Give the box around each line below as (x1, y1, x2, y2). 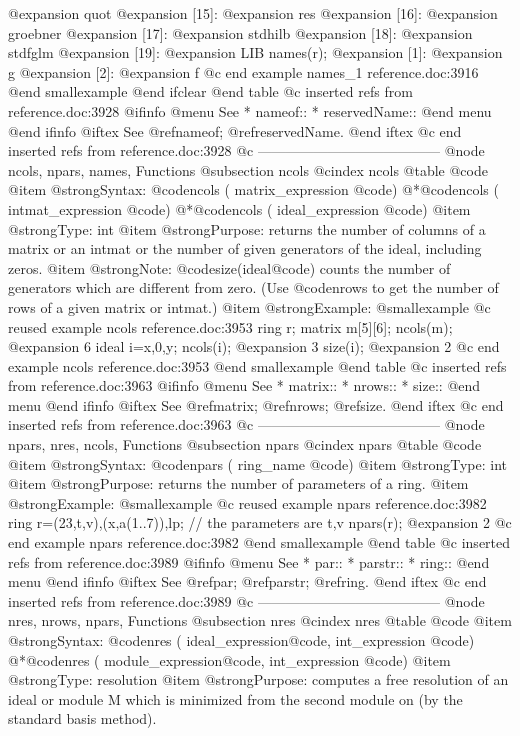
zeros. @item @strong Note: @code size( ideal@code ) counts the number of (8, 257, 451, 278)
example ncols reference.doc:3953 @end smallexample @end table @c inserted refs (8, 355, 507, 376)
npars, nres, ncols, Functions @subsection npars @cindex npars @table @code (8, 434, 482, 455)
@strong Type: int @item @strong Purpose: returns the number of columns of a (8, 218, 486, 239)
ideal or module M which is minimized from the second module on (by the (8, 688, 463, 709)
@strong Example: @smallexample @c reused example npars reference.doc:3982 (8, 492, 487, 513)
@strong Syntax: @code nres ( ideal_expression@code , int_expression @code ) (8, 630, 475, 650)
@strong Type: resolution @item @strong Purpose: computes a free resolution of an (8, 669, 509, 690)
